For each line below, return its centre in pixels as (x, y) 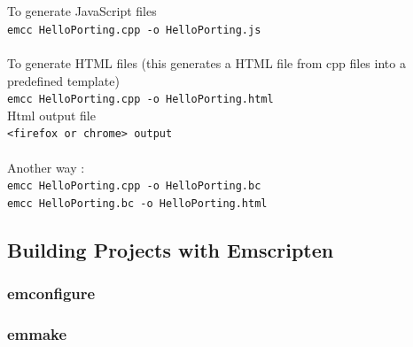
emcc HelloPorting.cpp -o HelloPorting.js (134, 30)
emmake (37, 334)
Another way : (46, 167)
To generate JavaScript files (82, 11)
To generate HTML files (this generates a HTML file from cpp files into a (206, 63)
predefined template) (63, 80)
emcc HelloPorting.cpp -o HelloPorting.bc (134, 186)
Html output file (51, 115)
